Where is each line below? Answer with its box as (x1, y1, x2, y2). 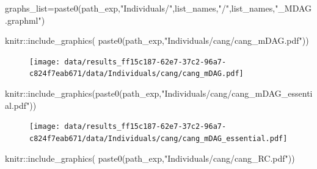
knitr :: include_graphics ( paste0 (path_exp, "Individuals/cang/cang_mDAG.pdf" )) (5, 34, 309, 47)
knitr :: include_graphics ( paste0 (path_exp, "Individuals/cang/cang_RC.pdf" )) (5, 151, 295, 164)
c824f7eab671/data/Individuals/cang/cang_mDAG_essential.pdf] (29, 134, 288, 143)
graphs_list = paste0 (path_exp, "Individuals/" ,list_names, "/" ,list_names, (5, 2, 275, 14)
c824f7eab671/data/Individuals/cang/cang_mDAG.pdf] (29, 69, 244, 78)
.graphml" (5, 13, 42, 26)
